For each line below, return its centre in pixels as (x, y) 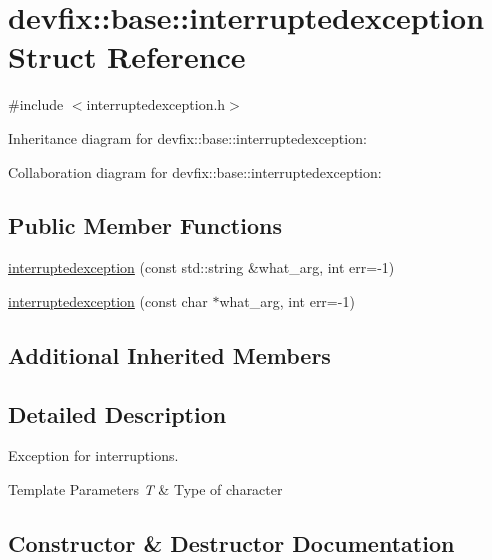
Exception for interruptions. (93, 455)
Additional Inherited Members (169, 354)
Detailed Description (117, 413)
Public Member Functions (145, 225)
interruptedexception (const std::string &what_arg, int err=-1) (201, 267)
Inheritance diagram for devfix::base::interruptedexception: (187, 137)
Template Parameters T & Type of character (145, 489)
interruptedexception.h (156, 104)
